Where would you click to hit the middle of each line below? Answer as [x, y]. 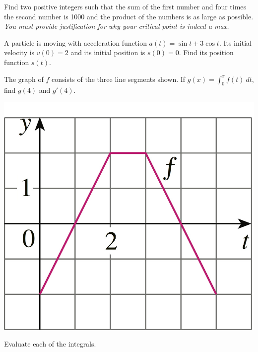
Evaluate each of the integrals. [50, 344]
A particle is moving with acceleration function [75, 42]
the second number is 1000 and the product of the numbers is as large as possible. [129, 16]
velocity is [19, 52]
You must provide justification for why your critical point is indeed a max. [117, 26]
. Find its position [206, 52]
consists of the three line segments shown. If [118, 79]
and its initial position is [108, 52]
